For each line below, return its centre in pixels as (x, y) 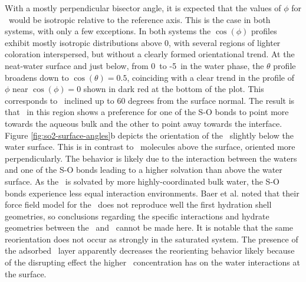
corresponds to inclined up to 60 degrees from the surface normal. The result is (150, 100)
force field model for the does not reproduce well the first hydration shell (138, 204)
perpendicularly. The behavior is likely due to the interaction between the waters (151, 158)
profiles (264, 31)
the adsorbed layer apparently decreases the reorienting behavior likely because (150, 250)
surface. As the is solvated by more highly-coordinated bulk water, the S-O (142, 181)
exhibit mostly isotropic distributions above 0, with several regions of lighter (143, 42)
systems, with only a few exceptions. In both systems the (108, 31)
